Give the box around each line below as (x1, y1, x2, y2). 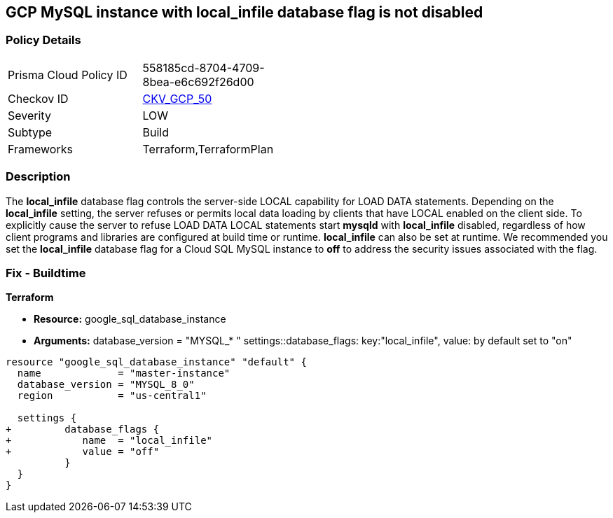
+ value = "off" (6, 446, 160, 458)
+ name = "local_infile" (6, 435, 213, 447)
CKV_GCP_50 (142, 91, 212, 106)
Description (6, 169, 71, 184)
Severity (8, 108, 51, 122)
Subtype (8, 125, 53, 139)
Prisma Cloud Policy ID (8, 67, 128, 82)
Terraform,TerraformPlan (142, 141, 274, 156)
